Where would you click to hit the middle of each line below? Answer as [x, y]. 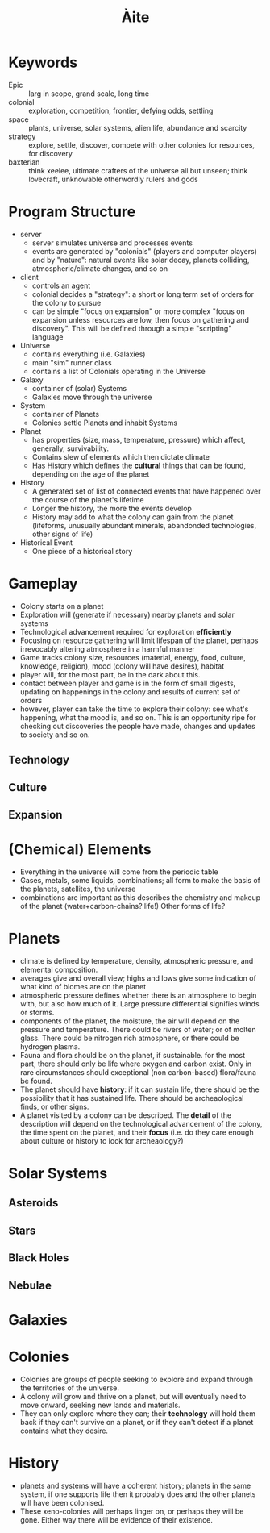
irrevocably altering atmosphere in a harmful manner [107, 648]
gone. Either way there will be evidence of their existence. [116, 1519]
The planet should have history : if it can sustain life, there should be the [139, 1089]
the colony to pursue [66, 302]
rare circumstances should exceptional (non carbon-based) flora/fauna [138, 1072]
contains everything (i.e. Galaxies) [89, 354]
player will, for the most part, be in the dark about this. [110, 674]
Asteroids [33, 1203]
